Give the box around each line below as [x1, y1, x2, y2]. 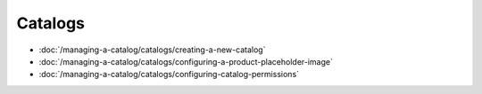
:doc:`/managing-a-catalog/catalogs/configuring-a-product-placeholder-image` [38, 56, 334, 67]
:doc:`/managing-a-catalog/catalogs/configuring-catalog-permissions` [38, 69, 299, 80]
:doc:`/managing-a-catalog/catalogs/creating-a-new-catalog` [38, 44, 266, 55]
